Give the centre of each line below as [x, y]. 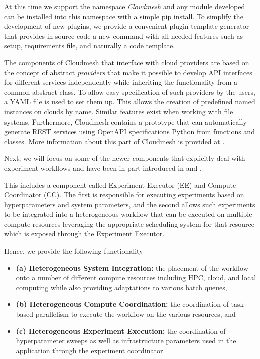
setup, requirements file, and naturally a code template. [90, 45]
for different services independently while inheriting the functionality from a [121, 82]
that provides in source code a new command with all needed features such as [124, 35]
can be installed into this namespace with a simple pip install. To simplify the [124, 16]
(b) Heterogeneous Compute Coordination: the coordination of [122, 304]
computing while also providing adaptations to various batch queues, [121, 287]
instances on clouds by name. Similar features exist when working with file [119, 111]
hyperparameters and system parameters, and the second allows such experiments [130, 204]
